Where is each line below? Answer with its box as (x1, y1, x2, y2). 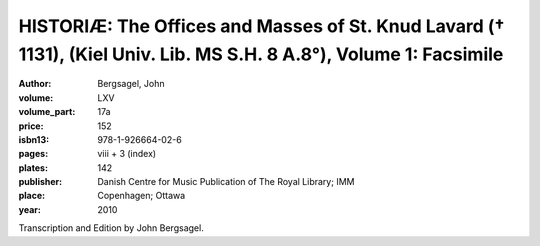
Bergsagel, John (97, 78, 165, 90)
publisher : (18, 176, 63, 188)
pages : (18, 148, 49, 160)
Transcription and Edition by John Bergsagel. (18, 222, 204, 234)
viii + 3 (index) (97, 148, 157, 160)
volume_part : (18, 106, 76, 118)
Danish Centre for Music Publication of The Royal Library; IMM (97, 176, 355, 188)
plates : (18, 161, 49, 174)
